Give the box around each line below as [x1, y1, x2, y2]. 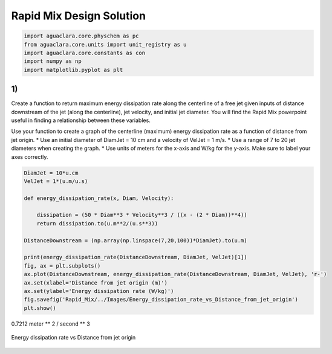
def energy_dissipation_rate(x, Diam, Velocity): [24, 195, 174, 202]
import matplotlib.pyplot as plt [24, 66, 123, 73]
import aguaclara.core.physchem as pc [24, 33, 139, 39]
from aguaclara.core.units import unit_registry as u [24, 41, 187, 48]
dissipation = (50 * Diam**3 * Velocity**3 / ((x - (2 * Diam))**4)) [36, 211, 247, 219]
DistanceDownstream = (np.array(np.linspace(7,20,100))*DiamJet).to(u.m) [24, 237, 247, 244]
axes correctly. [11, 153, 48, 160]
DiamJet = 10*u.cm [24, 169, 79, 176]
